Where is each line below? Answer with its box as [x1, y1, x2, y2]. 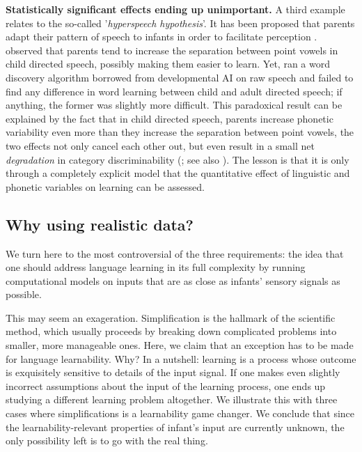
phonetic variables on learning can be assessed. [6, 179, 205, 194]
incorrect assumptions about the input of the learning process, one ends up [6, 378, 326, 393]
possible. [6, 287, 42, 302]
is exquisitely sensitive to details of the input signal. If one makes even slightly [6, 365, 340, 380]
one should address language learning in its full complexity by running [6, 260, 306, 274]
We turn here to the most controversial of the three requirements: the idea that [6, 246, 344, 260]
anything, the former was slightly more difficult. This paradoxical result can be [6, 98, 343, 112]
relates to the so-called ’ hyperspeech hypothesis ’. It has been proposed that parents [6, 15, 355, 30]
